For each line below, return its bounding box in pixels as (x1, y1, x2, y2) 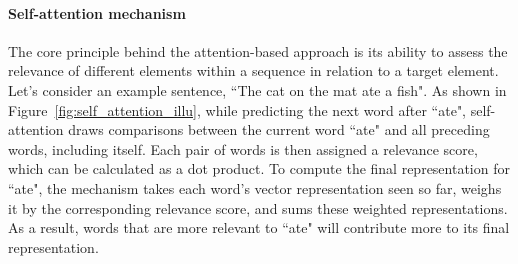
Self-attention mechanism (8, 2, 186, 23)
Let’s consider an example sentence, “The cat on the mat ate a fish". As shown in (8, 79, 507, 100)
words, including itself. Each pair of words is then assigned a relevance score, (8, 138, 478, 159)
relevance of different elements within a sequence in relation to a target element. (8, 60, 499, 81)
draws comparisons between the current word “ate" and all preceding (68, 119, 490, 140)
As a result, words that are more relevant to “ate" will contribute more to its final (8, 217, 510, 238)
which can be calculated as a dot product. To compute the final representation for (8, 158, 510, 179)
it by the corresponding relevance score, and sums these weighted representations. (8, 197, 508, 218)
